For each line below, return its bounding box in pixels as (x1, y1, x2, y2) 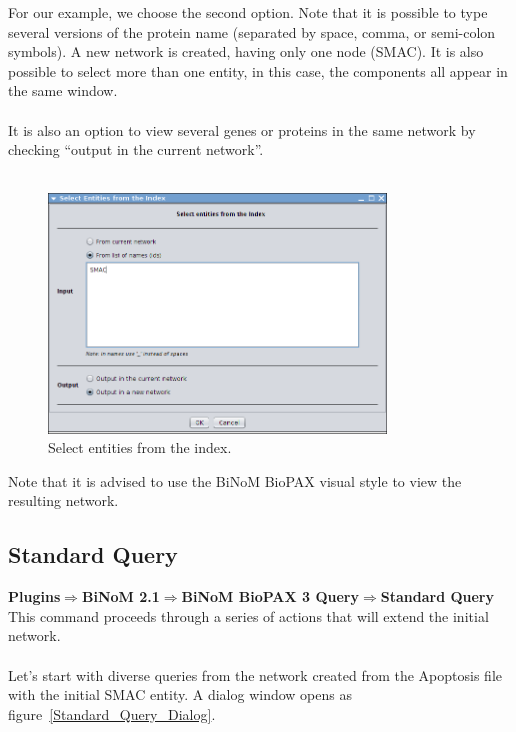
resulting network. (8, 490, 119, 511)
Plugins (8, 586, 61, 607)
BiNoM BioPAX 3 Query (181, 586, 360, 607)
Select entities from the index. (48, 437, 232, 458)
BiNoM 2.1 (81, 586, 160, 607)
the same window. (8, 80, 118, 101)
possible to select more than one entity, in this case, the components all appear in (8, 60, 508, 81)
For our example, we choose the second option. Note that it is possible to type (8, 2, 488, 22)
